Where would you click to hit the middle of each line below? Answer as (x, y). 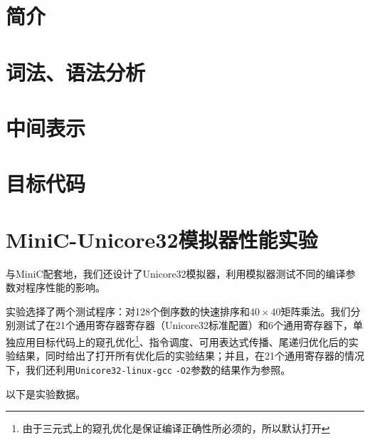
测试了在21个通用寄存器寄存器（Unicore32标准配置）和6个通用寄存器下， (184, 325)
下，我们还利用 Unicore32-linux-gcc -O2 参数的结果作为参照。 (148, 369)
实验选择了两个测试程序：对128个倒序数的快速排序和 (128, 311)
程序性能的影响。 (65, 287)
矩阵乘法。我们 (316, 311)
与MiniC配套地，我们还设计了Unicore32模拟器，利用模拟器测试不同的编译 (176, 273)
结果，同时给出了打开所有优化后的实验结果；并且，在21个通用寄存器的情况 (190, 356)
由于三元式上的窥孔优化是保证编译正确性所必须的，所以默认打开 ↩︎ (176, 428)
